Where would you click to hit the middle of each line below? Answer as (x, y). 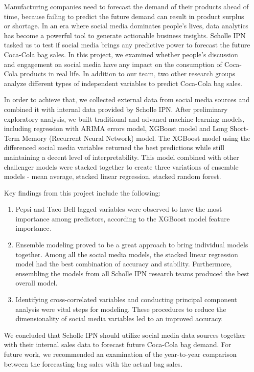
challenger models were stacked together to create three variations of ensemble (121, 166)
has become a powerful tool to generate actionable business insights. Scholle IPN (125, 35)
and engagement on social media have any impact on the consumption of (113, 64)
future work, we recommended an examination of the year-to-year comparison (120, 354)
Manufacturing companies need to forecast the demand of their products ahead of (127, 6)
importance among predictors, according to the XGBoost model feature (123, 218)
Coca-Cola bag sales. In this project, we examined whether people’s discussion (121, 54)
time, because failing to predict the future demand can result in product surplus (124, 16)
